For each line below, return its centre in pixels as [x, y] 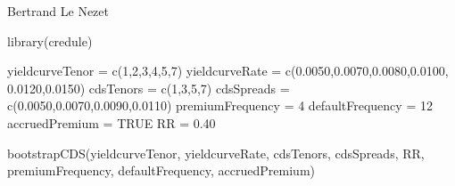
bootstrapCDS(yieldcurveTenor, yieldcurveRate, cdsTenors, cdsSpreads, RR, [216, 153]
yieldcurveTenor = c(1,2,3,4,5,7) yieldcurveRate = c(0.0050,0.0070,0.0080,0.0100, [228, 71]
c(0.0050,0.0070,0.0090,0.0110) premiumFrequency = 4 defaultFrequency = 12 [220, 105]
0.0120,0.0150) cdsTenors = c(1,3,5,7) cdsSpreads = [149, 88]
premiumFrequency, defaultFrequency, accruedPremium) [161, 170]
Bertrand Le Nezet [58, 11]
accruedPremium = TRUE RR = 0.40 [112, 122]
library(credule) [50, 40]
